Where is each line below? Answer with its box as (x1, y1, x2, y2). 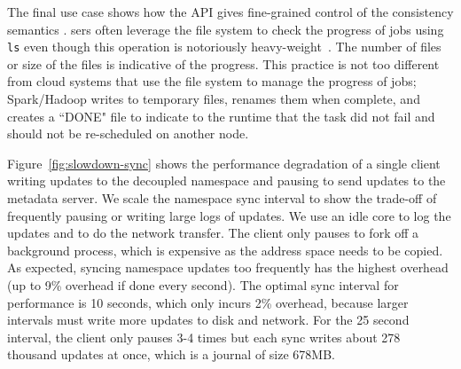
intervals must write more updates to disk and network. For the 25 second (7, 310, 410, 329)
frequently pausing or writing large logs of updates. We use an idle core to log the (7, 206, 451, 224)
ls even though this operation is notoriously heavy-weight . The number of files (7, 37, 441, 56)
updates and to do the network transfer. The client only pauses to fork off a (7, 224, 419, 242)
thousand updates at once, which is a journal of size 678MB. (7, 345, 335, 364)
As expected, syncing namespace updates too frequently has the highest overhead (7, 258, 449, 277)
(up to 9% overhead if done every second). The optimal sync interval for (7, 275, 399, 294)
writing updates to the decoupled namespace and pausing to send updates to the (7, 171, 446, 190)
